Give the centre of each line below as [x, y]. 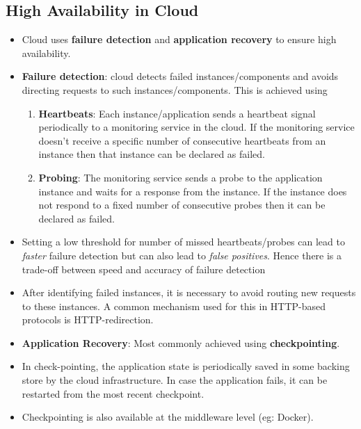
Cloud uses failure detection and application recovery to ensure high [179, 39]
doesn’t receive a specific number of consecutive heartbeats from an [182, 140]
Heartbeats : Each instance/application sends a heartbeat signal [177, 113]
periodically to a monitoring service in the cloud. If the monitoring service [196, 127]
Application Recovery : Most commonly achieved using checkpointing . [181, 342]
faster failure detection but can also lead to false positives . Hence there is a [182, 255]
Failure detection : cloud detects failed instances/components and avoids [180, 76]
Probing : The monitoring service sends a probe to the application [180, 177]
